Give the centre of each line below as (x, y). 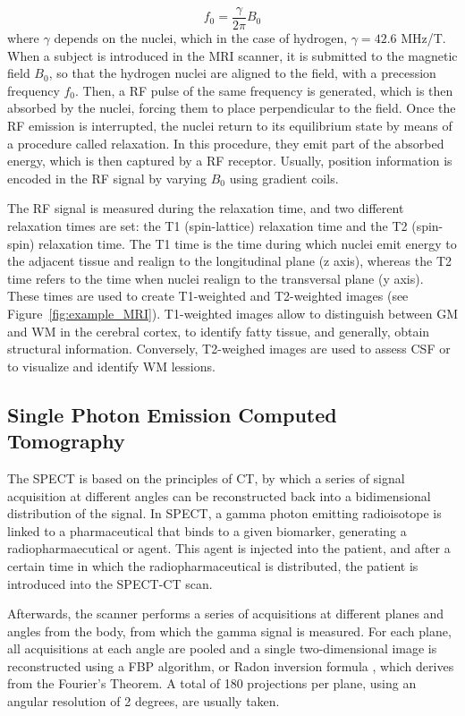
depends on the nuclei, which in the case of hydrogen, (201, 38)
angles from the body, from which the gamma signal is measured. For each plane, (229, 631)
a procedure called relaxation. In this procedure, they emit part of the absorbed (226, 143)
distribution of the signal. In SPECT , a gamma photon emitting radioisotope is (224, 513)
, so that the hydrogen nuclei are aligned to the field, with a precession (242, 73)
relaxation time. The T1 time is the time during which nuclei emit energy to (248, 243)
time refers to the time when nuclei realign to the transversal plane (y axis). (216, 278)
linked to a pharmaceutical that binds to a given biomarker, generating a (207, 530)
